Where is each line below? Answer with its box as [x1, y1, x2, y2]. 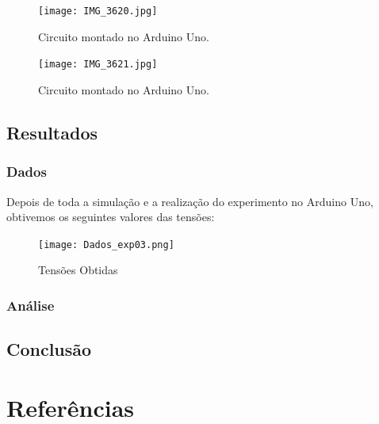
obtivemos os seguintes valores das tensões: [6, 208, 215, 225]
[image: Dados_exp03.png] [38, 239, 174, 250]
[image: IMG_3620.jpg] [38, 6, 158, 17]
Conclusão [6, 337, 92, 361]
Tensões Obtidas [38, 262, 118, 278]
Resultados [6, 120, 98, 144]
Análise [6, 295, 55, 315]
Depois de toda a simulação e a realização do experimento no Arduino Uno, [6, 193, 373, 209]
